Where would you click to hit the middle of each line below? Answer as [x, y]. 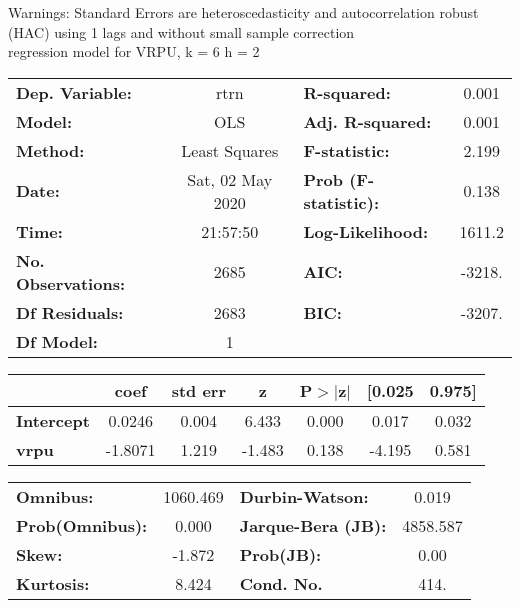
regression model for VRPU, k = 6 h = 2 [134, 51]
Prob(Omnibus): [82, 525]
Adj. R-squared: [367, 121]
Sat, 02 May [230, 179]
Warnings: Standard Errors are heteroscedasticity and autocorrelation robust [243, 12]
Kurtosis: [53, 583]
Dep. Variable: [74, 92]
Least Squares [230, 150]
